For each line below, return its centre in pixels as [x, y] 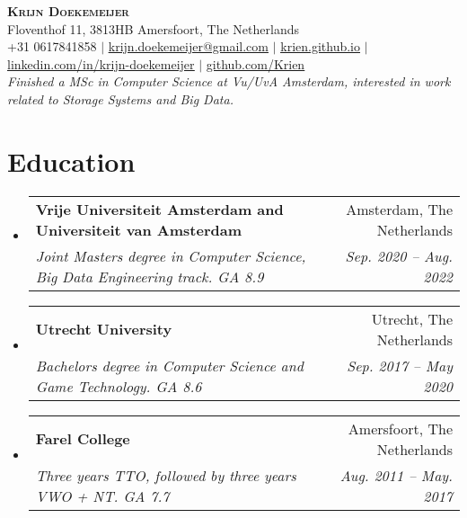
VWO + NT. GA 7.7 [102, 496]
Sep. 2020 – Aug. [399, 255]
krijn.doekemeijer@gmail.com [189, 46]
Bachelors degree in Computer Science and [169, 365]
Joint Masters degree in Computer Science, [171, 255]
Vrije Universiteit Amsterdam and [159, 209]
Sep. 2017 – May [400, 365]
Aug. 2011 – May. [396, 475]
